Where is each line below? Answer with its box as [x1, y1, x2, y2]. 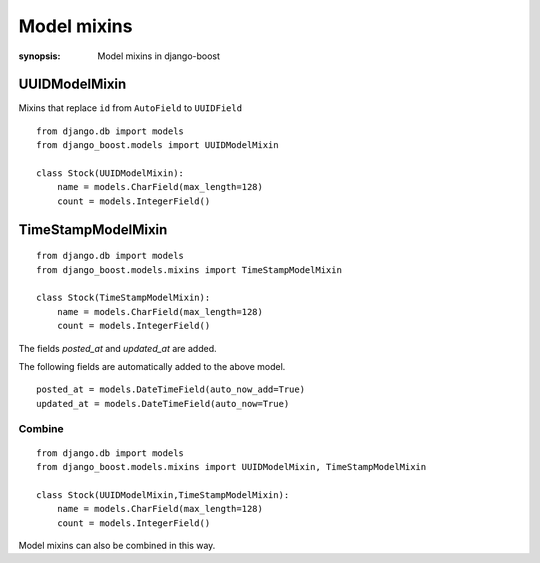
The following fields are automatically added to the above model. [18, 360, 286, 372]
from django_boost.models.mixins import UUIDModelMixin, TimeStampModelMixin [36, 461, 427, 473]
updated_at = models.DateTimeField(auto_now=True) [36, 398, 290, 409]
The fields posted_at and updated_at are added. [18, 342, 217, 354]
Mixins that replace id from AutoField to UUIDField [18, 102, 243, 114]
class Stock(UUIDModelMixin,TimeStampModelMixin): [36, 489, 290, 500]
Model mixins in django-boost [97, 50, 220, 62]
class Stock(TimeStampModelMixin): [36, 292, 211, 304]
